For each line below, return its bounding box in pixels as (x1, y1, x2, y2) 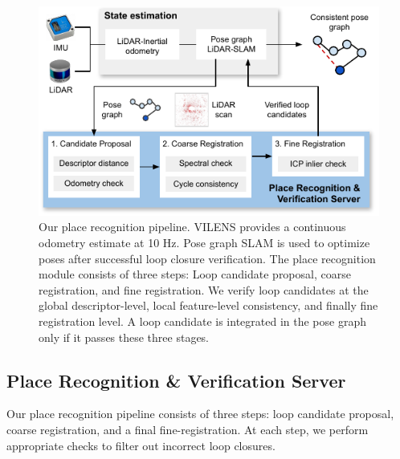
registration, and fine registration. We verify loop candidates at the (39, 281, 369, 298)
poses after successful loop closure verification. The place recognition (39, 250, 376, 266)
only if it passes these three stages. (39, 328, 210, 345)
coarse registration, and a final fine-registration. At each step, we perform (6, 421, 369, 437)
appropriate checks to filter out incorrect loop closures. (6, 437, 276, 453)
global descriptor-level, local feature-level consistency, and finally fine (39, 297, 378, 314)
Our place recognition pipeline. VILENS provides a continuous (39, 218, 346, 235)
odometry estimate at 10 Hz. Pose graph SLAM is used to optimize (39, 234, 370, 251)
